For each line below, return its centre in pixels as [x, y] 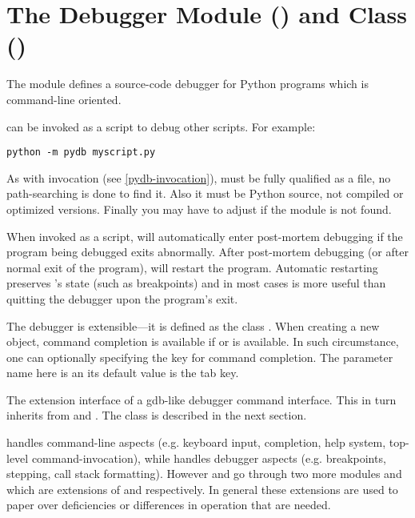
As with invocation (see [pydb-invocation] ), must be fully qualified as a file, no [199, 177]
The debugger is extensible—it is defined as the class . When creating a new [193, 325]
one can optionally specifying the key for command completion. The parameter [200, 357]
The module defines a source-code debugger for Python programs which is [188, 84]
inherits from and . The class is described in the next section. [157, 415]
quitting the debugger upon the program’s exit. [122, 298]
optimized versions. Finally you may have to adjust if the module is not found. [199, 209]
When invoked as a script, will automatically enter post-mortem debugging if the [205, 236]
